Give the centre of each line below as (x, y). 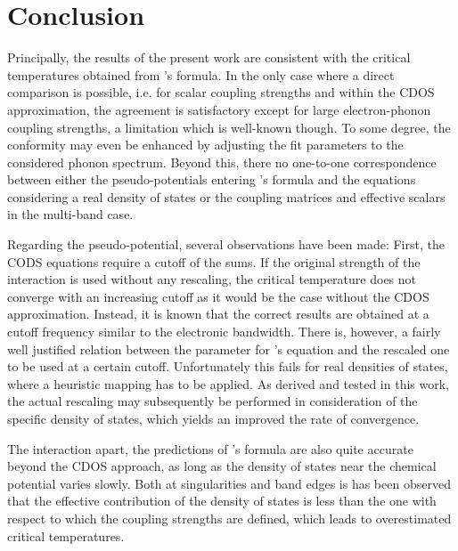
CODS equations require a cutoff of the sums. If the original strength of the (214, 261)
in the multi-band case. (70, 214)
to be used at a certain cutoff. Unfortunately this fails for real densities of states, (228, 366)
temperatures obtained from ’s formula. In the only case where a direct (201, 74)
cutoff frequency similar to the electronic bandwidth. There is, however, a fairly (224, 332)
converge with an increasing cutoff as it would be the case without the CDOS (218, 296)
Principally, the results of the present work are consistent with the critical (209, 57)
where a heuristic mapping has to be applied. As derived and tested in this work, (228, 383)
